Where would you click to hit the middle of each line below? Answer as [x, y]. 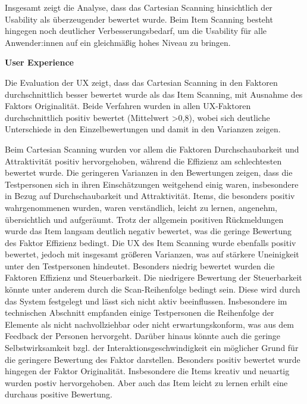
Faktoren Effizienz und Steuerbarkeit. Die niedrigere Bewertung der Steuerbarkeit [153, 277]
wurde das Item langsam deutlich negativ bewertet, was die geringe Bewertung [148, 231]
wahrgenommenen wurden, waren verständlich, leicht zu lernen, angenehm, [141, 207]
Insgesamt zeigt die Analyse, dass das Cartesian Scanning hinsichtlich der [139, 7]
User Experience [39, 62]
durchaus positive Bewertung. [59, 394]
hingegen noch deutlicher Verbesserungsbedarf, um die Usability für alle [136, 31]
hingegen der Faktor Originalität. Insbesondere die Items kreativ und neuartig [147, 371]
